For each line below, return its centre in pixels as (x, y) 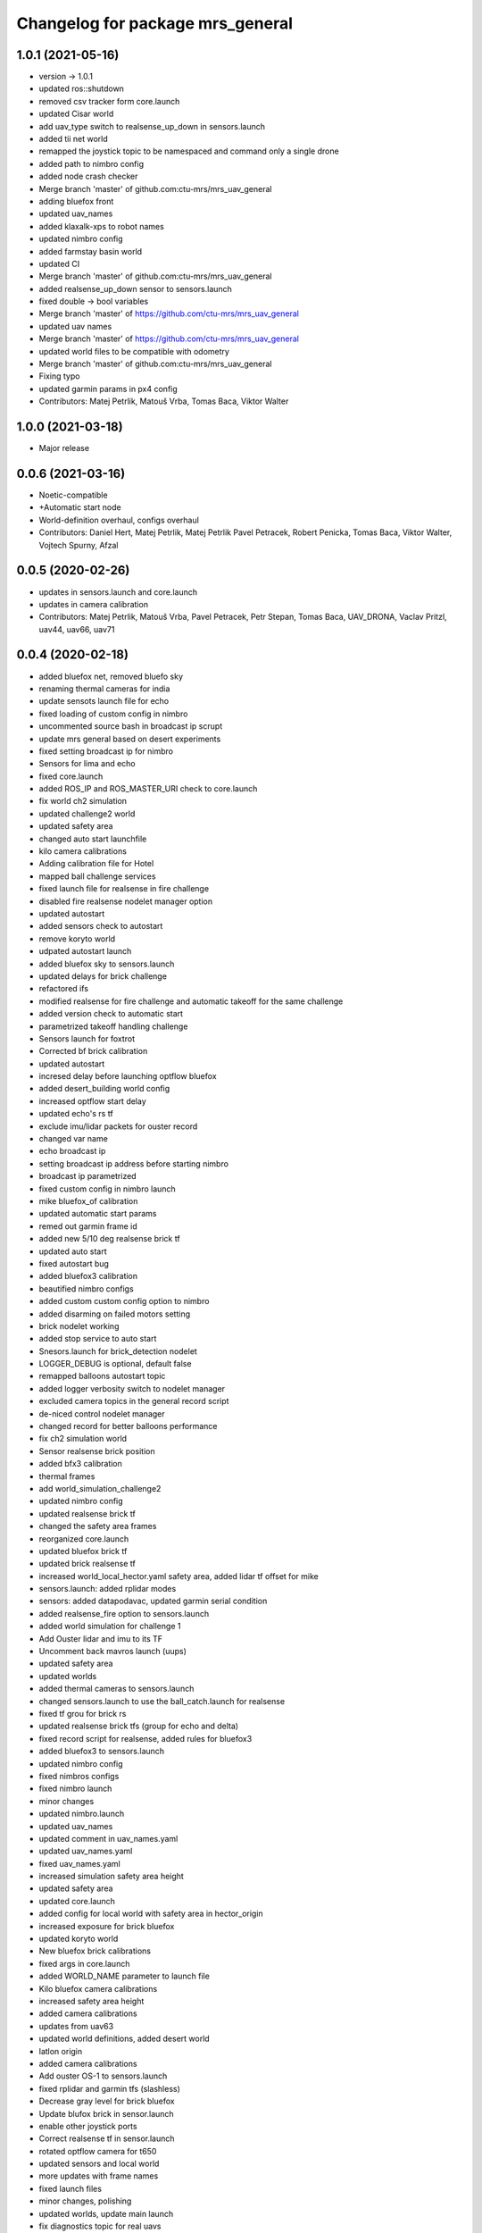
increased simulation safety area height (112, 1877)
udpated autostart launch (85, 951)
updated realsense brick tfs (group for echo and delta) (139, 1726)
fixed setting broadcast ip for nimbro (106, 751)
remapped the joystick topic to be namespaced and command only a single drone (189, 151)
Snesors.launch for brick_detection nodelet (118, 1351)
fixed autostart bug (74, 1263)
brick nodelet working (79, 1326)
